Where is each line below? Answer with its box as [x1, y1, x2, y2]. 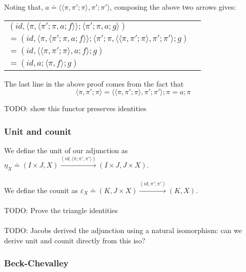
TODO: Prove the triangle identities [4, 204, 118, 215]
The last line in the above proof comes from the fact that [4, 78, 184, 89]
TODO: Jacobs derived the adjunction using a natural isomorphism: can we [4, 224, 242, 235]
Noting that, [4, 2, 43, 12]
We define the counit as [4, 184, 78, 195]
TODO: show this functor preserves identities [4, 103, 147, 114]
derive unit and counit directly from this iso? [4, 235, 146, 245]
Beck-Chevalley [4, 257, 69, 269]
